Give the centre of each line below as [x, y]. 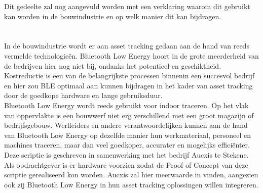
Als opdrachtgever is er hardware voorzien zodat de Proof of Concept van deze [126, 164]
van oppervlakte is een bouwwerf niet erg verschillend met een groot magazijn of [129, 115]
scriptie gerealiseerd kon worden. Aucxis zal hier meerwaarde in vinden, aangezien [131, 175]
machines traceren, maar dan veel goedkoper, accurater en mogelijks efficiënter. [127, 145]
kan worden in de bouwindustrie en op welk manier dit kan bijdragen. [113, 16]
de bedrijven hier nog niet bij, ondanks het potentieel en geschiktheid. [113, 65]
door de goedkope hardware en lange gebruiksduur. [83, 95]
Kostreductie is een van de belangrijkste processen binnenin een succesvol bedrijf [129, 76]
